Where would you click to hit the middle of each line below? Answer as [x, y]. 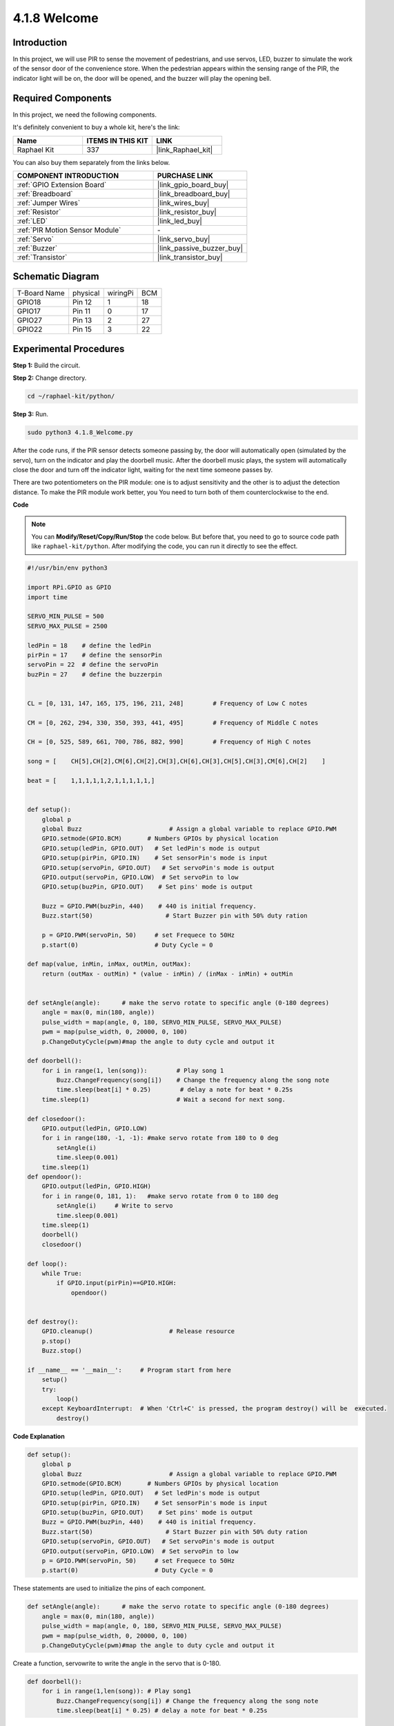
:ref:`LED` [32, 221]
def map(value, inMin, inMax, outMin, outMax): [109, 964]
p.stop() [57, 1341]
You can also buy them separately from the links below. [91, 162]
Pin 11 [82, 311]
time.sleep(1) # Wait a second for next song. [164, 1099]
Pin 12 [82, 302]
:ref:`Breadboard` [45, 193]
